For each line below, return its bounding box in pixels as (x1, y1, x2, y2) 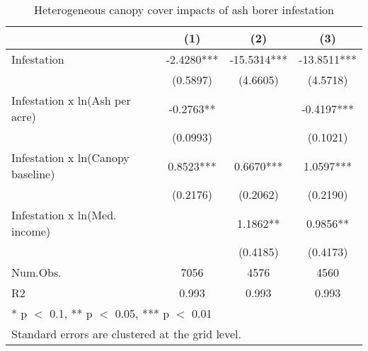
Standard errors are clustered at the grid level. (11, 326, 241, 342)
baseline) (11, 166, 55, 182)
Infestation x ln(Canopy (11, 149, 130, 166)
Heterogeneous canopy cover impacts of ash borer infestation (33, 1, 335, 18)
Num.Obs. (11, 264, 62, 280)
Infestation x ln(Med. (11, 207, 117, 223)
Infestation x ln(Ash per (11, 92, 131, 108)
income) (11, 223, 51, 239)
